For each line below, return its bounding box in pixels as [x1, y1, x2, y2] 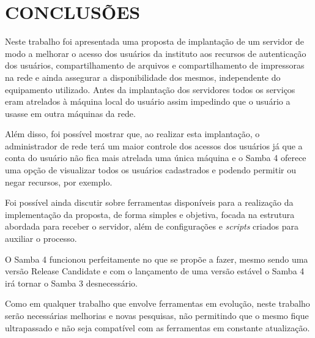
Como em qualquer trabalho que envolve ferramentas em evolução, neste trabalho [5, 297, 310, 310]
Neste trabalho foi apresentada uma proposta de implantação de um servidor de [5, 35, 304, 48]
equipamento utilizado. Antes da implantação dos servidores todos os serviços [5, 83, 295, 96]
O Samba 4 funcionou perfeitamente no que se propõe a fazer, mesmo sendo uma [5, 252, 308, 265]
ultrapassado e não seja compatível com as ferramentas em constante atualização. [5, 321, 310, 334]
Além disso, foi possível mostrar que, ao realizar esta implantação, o [5, 127, 260, 140]
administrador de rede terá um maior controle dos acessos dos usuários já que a [5, 139, 303, 152]
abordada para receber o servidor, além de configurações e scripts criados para [5, 220, 298, 233]
